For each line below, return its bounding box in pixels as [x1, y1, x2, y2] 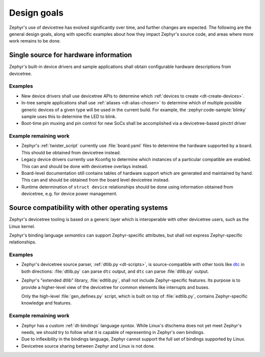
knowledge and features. [21, 300, 72, 306]
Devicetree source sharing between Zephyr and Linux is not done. [21, 343, 155, 349]
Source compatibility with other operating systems [9, 204, 168, 212]
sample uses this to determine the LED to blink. [21, 113, 117, 119]
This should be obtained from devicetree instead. [21, 149, 121, 155]
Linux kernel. [9, 223, 35, 229]
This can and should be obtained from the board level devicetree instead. [21, 177, 170, 183]
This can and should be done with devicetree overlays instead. [21, 163, 148, 169]
